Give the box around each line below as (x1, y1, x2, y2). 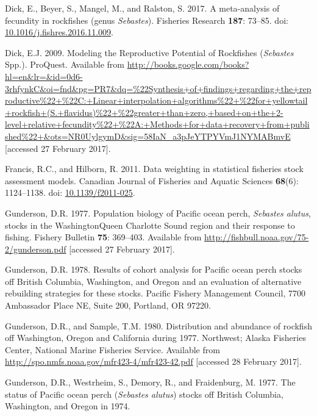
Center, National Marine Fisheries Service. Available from (5, 343, 220, 356)
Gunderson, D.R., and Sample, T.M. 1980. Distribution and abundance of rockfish (5, 319, 312, 332)
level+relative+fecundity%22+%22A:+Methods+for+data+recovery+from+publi (5, 118, 310, 131)
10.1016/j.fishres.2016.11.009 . (5, 26, 113, 38)
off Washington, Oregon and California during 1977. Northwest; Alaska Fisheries (5, 331, 306, 344)
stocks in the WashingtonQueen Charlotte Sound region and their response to (5, 218, 295, 231)
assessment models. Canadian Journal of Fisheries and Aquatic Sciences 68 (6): (5, 174, 299, 187)
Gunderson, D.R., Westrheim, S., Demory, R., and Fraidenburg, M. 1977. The (5, 376, 296, 389)
